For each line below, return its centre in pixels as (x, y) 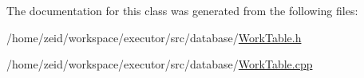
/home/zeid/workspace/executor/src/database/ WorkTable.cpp (160, 64)
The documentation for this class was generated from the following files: (182, 10)
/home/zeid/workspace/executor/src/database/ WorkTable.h (154, 37)
